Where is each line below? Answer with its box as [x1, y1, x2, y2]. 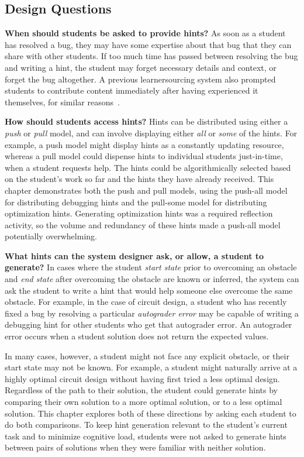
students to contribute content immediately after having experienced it [5, 84, 258, 97]
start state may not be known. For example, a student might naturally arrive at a [5, 361, 298, 373]
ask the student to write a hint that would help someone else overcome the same [5, 284, 293, 296]
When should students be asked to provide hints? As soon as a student [5, 27, 286, 39]
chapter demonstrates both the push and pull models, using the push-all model [5, 184, 288, 196]
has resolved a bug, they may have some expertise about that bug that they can [5, 38, 292, 50]
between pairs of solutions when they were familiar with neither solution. [5, 441, 266, 453]
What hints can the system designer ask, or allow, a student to [5, 249, 264, 262]
